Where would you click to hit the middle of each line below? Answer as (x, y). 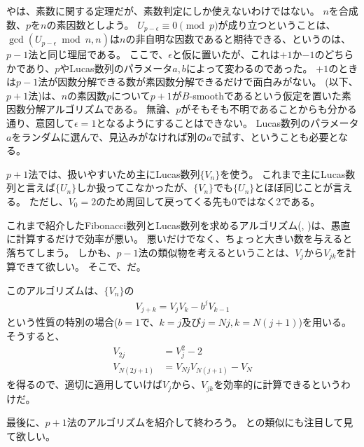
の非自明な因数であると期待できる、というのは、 (238, 39)
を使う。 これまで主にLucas (283, 173)
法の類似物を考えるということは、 (217, 252)
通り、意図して (41, 123)
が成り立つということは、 (277, 24)
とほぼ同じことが (294, 187)
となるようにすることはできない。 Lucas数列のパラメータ (227, 123)
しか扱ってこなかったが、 (135, 187)
